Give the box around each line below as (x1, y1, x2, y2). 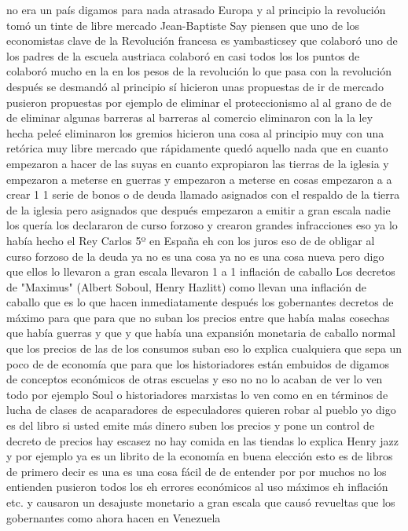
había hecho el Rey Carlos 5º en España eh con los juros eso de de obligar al (6, 232, 375, 248)
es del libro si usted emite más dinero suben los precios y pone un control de (6, 417, 375, 434)
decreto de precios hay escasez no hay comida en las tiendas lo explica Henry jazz (6, 432, 399, 449)
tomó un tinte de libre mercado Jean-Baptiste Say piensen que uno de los (6, 16, 360, 33)
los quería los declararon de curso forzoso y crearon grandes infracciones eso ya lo (6, 217, 398, 233)
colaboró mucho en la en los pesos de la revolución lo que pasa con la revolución (6, 63, 391, 79)
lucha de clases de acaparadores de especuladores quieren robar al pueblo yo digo (6, 401, 396, 418)
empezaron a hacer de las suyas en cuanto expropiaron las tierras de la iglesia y (6, 155, 389, 171)
